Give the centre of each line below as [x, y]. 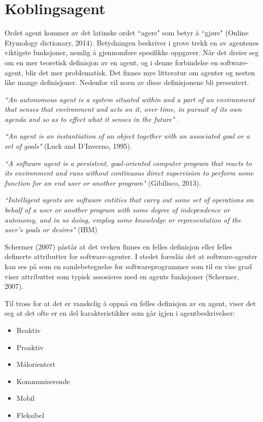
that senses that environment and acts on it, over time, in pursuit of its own [123, 109]
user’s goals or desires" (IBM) [51, 229]
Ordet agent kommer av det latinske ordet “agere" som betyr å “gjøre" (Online [127, 33]
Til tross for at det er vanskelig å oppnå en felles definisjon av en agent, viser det [130, 303]
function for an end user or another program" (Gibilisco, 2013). [103, 182]
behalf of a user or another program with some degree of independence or [117, 210]
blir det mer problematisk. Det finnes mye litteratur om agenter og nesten [140, 72]
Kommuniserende [43, 381]
